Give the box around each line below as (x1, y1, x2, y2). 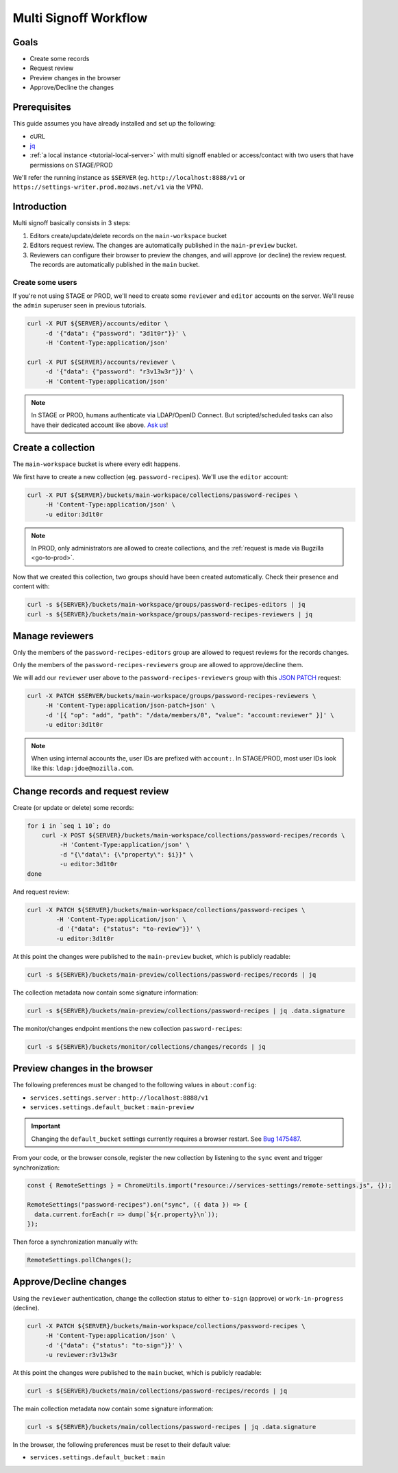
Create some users (12, 277, 77, 287)
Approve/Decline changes (12, 1276, 127, 1288)
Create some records (29, 55, 90, 63)
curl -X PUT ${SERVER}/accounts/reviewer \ (27, 358, 176, 367)
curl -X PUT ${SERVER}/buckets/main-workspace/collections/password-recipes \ (27, 491, 298, 499)
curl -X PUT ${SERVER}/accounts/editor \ (27, 320, 169, 327)
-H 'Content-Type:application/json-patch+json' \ (45, 701, 215, 710)
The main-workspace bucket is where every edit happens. (12, 460, 181, 468)
